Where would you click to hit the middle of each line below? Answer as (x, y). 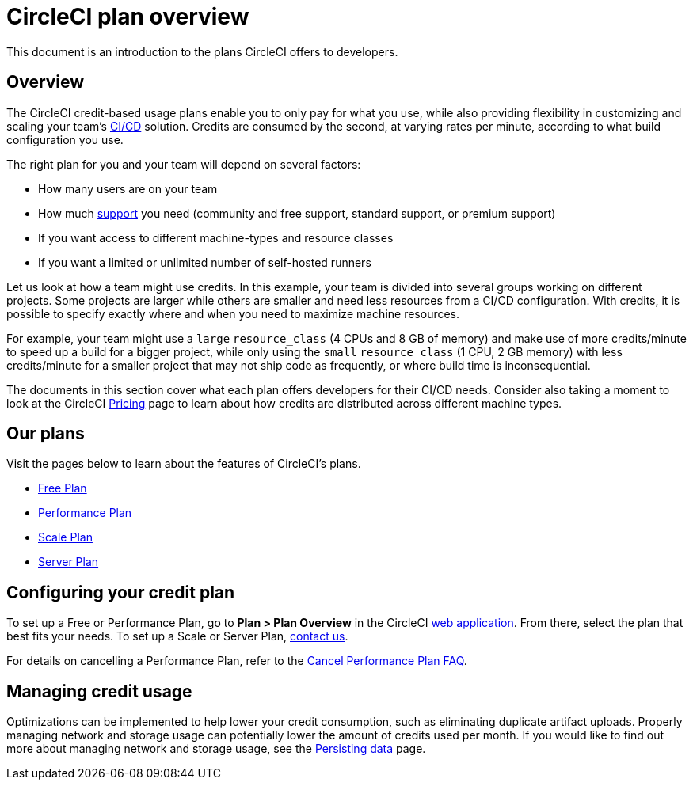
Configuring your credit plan (121, 592)
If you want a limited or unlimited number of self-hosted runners (205, 262)
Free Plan (63, 488)
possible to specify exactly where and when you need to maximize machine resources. (233, 313)
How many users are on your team (128, 188)
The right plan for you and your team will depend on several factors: (184, 164)
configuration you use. (65, 139)
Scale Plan (65, 537)
